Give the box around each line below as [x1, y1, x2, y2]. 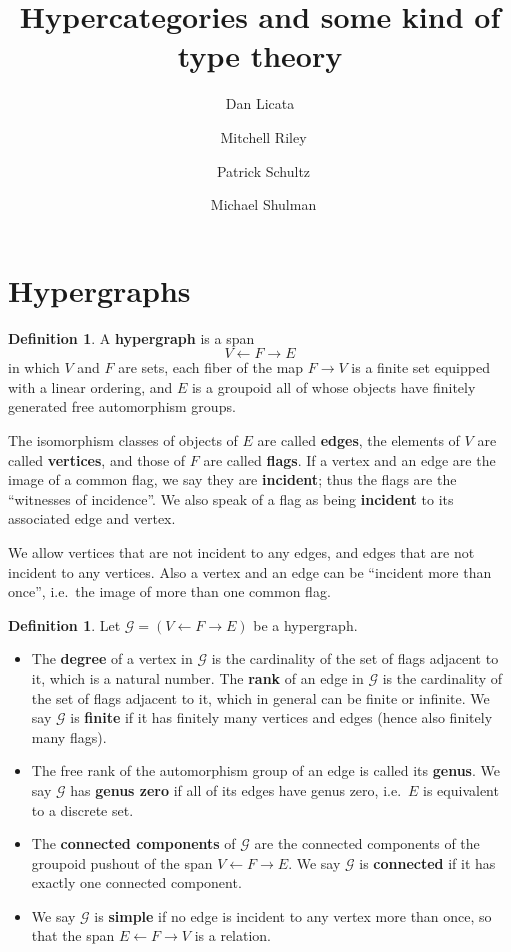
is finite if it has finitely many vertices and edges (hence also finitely [70, 707, 493, 728]
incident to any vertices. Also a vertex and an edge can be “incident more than [8, 561, 492, 582]
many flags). [31, 726, 107, 747]
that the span [31, 925, 115, 946]
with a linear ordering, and [8, 376, 173, 397]
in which [8, 357, 60, 378]
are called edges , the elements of [257, 430, 460, 450]
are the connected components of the [254, 833, 480, 854]
